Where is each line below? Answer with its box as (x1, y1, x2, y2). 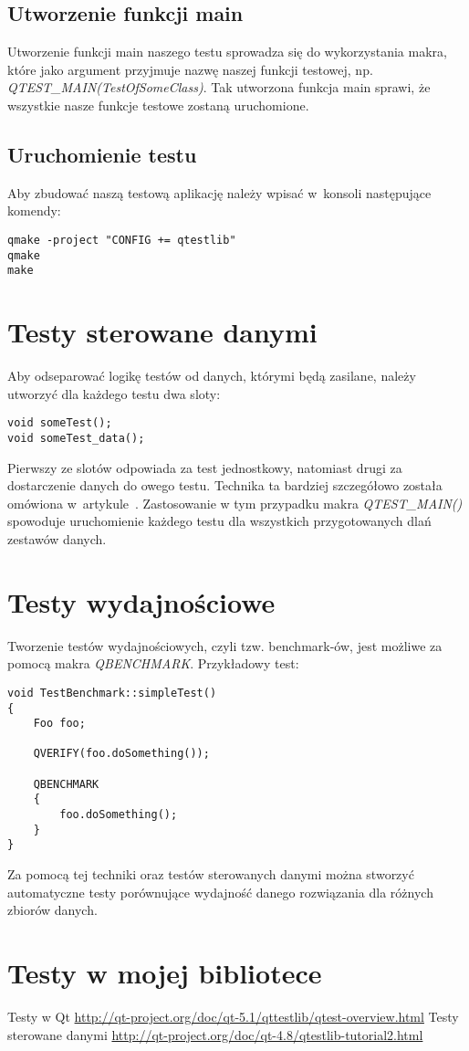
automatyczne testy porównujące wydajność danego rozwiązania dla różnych (7, 882, 433, 901)
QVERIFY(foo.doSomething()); (33, 747, 210, 761)
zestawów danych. (7, 529, 107, 548)
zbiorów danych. (7, 900, 98, 920)
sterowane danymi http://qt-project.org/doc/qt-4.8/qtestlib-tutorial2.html (7, 1025, 423, 1044)
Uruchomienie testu (7, 140, 197, 168)
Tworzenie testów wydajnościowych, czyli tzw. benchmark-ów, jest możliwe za (7, 636, 443, 655)
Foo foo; (33, 717, 86, 730)
